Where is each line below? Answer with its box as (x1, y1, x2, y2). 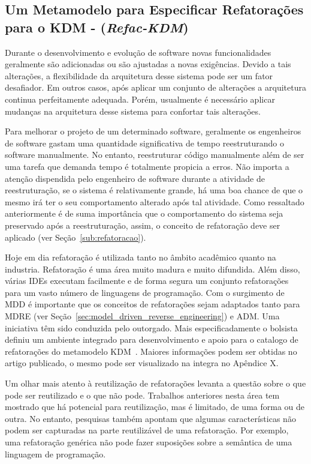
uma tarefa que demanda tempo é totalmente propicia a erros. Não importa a (5, 160, 289, 172)
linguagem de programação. (5, 447, 106, 460)
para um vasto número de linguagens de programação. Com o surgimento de (5, 286, 285, 298)
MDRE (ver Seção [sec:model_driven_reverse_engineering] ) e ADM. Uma (5, 310, 280, 322)
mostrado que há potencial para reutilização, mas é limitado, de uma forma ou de (5, 400, 305, 413)
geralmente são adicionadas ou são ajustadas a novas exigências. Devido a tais (5, 58, 291, 70)
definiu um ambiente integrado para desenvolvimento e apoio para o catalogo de (5, 333, 298, 346)
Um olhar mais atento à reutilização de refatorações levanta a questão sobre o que (5, 377, 306, 390)
